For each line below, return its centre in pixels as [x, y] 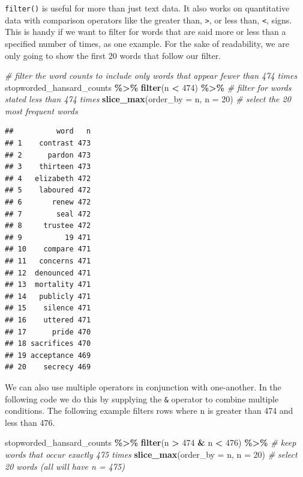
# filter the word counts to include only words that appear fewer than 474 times [151, 75]
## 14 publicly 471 [48, 296]
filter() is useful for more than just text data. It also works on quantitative [147, 8]
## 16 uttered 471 [48, 320]
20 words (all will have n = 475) [65, 466]
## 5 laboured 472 [48, 190]
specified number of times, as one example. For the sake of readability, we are [147, 43]
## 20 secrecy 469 [48, 367]
